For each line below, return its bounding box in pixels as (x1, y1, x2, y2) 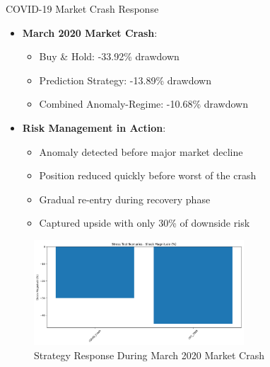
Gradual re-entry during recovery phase (39, 191, 211, 206)
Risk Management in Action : (22, 120, 166, 135)
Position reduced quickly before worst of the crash (39, 168, 257, 183)
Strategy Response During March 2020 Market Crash (34, 347, 264, 362)
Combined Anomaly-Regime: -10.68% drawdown (39, 96, 248, 111)
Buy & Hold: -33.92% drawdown (39, 49, 180, 64)
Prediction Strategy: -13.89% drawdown (39, 72, 211, 87)
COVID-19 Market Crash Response (6, 1, 159, 16)
